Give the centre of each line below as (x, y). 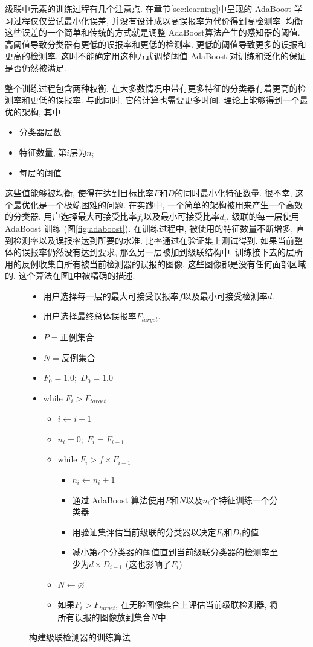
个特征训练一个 (240, 499)
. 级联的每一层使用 (263, 216)
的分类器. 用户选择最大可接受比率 (71, 216)
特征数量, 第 (43, 152)
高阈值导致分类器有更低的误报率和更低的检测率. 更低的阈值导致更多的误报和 (156, 44)
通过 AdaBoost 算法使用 (118, 499)
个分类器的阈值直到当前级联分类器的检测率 (185, 552)
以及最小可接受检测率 (225, 295)
